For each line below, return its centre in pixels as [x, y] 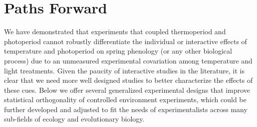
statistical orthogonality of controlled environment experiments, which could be [125, 99]
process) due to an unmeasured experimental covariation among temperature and [128, 60]
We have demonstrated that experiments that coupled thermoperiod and [115, 32]
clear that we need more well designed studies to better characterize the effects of [128, 80]
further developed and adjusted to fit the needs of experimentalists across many [126, 109]
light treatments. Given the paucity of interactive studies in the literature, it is [125, 70]
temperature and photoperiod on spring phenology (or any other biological [118, 51]
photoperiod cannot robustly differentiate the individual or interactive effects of [126, 41]
